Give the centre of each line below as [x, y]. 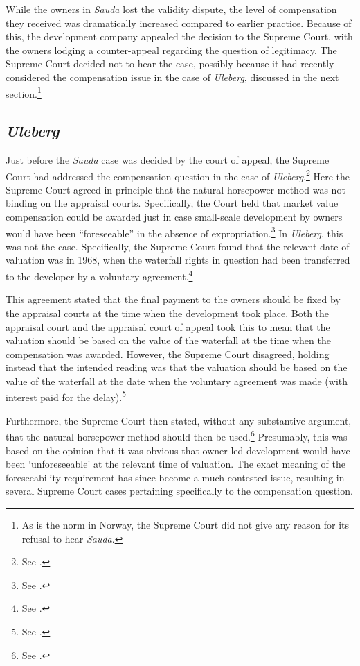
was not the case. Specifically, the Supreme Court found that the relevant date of [178, 246]
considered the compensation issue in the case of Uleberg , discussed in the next [172, 77]
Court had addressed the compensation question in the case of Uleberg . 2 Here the [178, 175]
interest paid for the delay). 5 [66, 396]
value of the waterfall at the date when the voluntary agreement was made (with [177, 381]
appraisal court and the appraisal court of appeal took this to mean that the [168, 326]
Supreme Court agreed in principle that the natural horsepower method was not [175, 189]
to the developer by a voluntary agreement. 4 [99, 275]
